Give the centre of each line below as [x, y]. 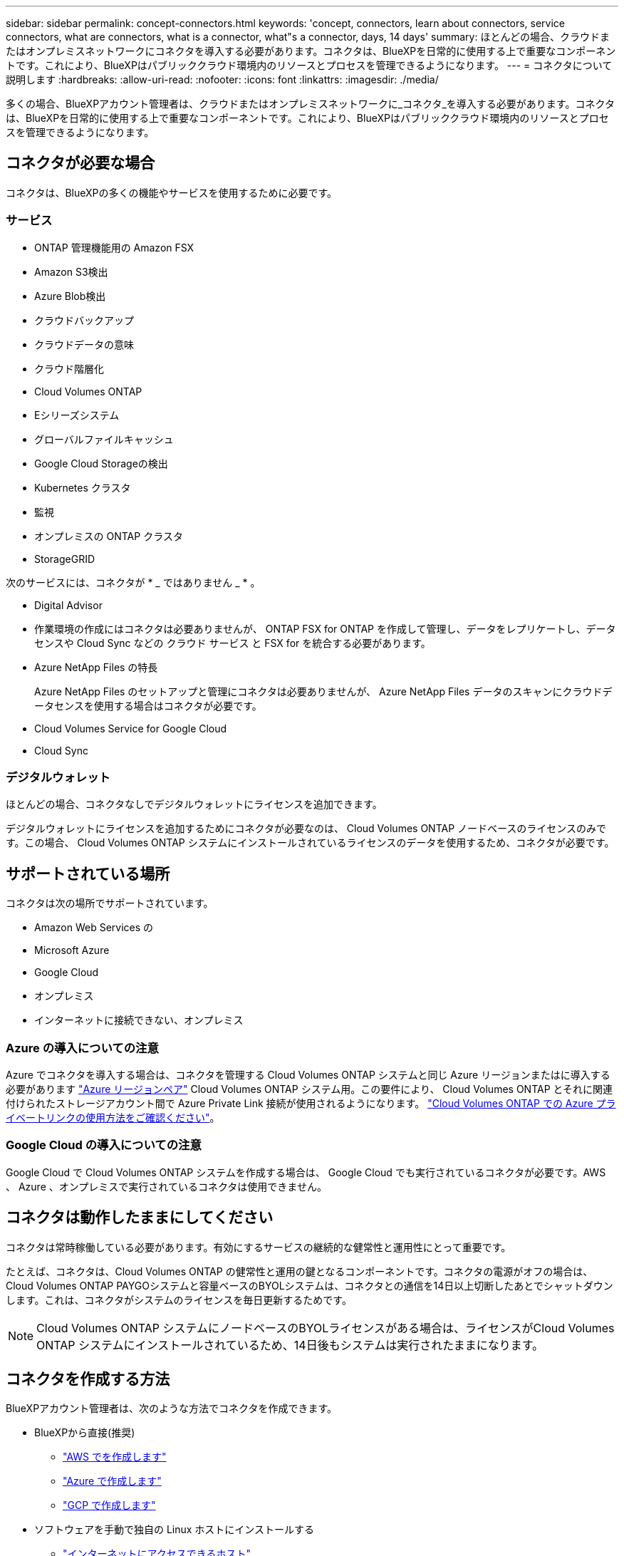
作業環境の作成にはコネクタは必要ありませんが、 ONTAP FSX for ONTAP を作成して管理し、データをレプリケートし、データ [325, 628]
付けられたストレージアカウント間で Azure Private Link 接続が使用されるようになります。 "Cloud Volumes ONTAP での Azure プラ [311, 1103]
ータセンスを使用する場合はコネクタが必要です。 [148, 705]
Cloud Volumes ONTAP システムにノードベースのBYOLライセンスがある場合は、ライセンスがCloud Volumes [326, 1328]
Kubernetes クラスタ [83, 487]
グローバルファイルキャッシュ [104, 439]
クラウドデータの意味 [84, 344]
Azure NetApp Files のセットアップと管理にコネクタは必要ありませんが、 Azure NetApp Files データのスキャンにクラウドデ [323, 691]
